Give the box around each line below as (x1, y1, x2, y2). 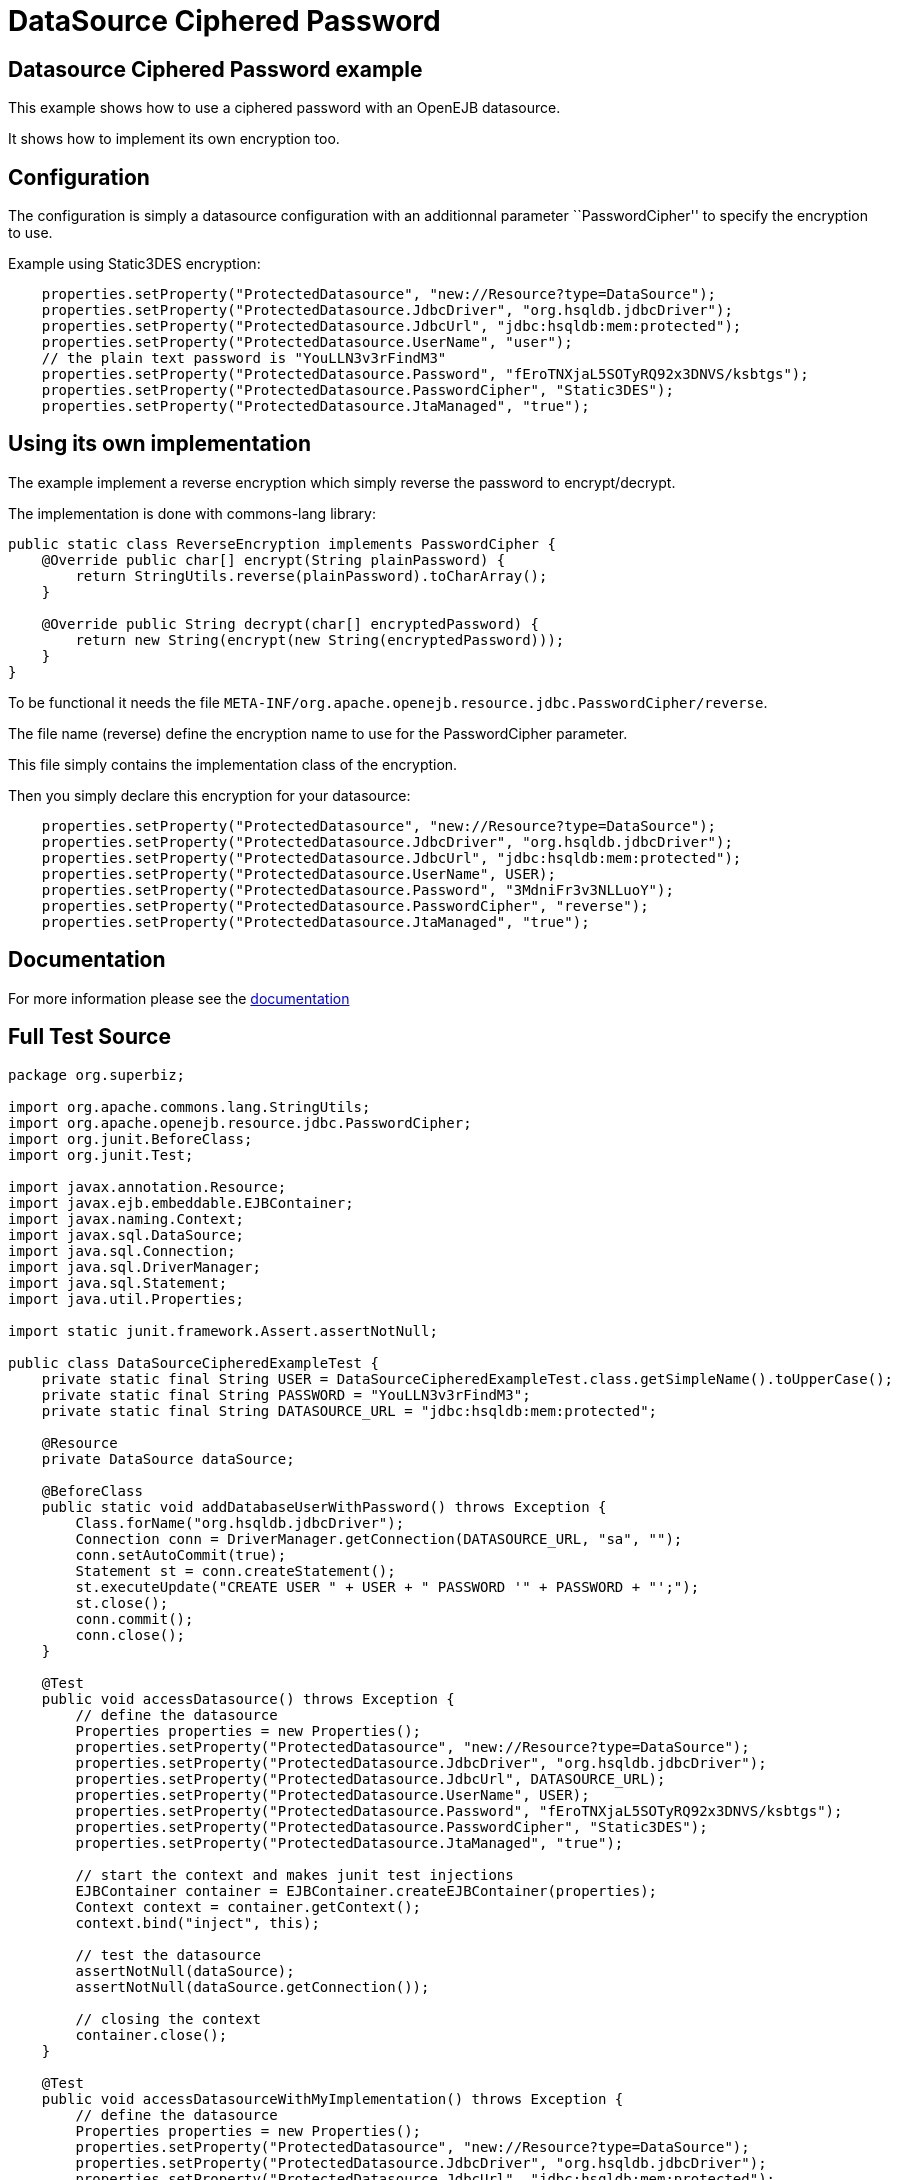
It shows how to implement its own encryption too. (8, 130, 340, 148)
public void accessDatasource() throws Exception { (41, 1690, 455, 1707)
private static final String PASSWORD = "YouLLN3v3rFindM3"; (41, 1386, 531, 1403)
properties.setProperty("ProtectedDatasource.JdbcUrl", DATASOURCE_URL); (75, 1770, 666, 1787)
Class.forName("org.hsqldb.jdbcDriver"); (75, 1514, 405, 1531)
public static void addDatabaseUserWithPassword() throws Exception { (41, 1498, 607, 1515)
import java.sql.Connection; (8, 1242, 236, 1259)
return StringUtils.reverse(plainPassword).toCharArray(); (75, 567, 548, 584)
